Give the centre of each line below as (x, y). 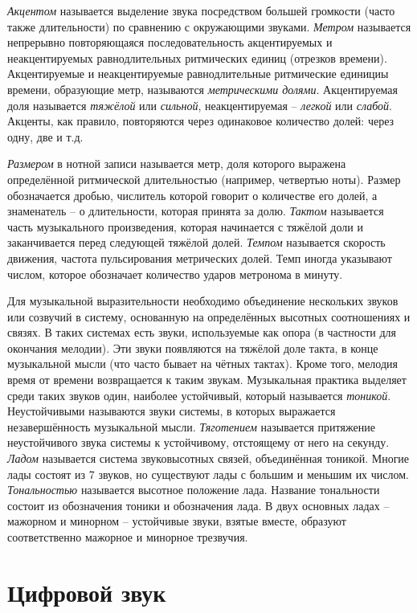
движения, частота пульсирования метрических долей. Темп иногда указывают (200, 257)
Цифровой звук (87, 592)
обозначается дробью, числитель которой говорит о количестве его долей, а (192, 195)
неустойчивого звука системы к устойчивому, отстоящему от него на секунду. (198, 442)
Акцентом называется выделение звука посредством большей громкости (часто (201, 10)
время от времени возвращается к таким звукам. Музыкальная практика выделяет (207, 380)
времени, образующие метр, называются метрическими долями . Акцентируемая (203, 89)
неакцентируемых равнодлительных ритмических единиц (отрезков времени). (197, 57)
